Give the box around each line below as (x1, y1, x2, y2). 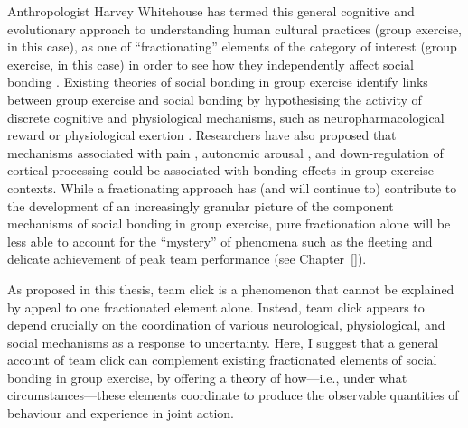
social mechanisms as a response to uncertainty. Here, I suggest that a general (7, 332, 439, 351)
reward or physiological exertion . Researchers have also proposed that (7, 126, 397, 144)
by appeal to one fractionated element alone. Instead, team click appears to (7, 297, 425, 316)
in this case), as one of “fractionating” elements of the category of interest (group (7, 37, 457, 56)
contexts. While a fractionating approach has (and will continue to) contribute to (7, 178, 457, 197)
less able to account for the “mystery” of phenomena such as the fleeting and (7, 231, 433, 250)
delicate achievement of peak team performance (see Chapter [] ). (7, 249, 367, 268)
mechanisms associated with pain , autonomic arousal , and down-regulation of (7, 143, 444, 162)
